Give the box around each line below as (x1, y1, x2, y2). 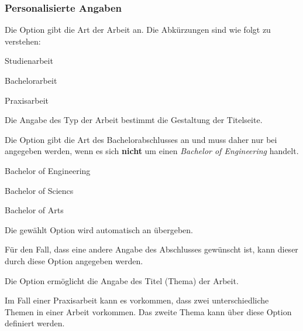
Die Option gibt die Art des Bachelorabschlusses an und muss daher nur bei (5, 133, 277, 145)
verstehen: (5, 35, 41, 47)
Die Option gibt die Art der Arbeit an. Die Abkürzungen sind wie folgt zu (5, 23, 271, 36)
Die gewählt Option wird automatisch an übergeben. (5, 223, 193, 236)
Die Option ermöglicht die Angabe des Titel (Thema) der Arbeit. (5, 274, 239, 286)
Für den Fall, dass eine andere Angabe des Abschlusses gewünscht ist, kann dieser (5, 243, 298, 255)
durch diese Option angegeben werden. (5, 254, 143, 267)
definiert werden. (5, 317, 65, 329)
